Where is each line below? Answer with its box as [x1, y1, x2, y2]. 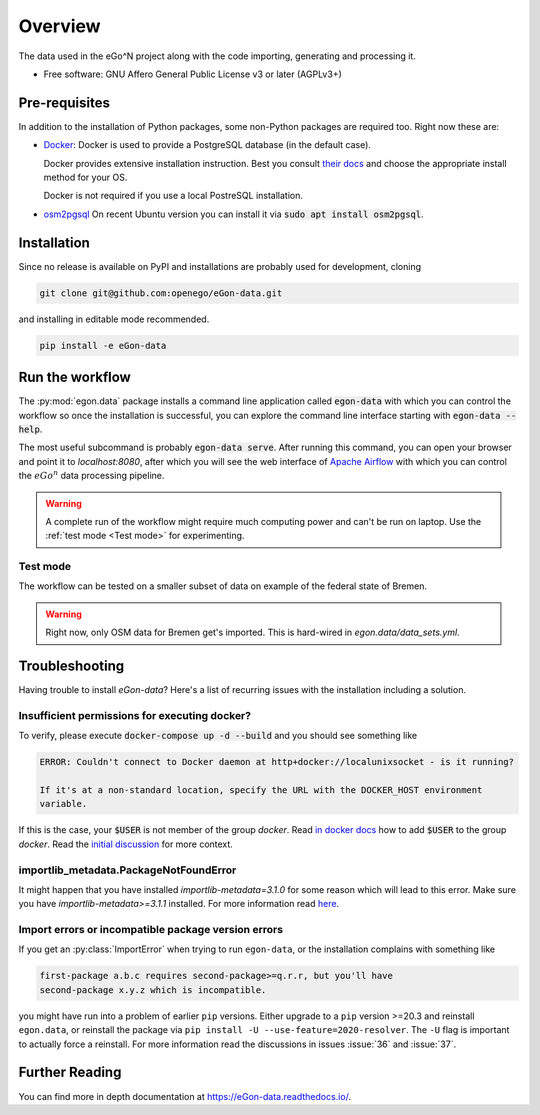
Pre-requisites [18, 94, 110, 111]
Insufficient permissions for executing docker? [18, 708, 252, 722]
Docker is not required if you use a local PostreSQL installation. [43, 190, 304, 202]
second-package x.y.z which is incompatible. [39, 984, 267, 995]
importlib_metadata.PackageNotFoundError [18, 863, 237, 877]
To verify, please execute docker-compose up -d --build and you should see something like [18, 730, 418, 742]
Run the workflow [18, 369, 132, 386]
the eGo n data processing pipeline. [18, 468, 165, 482]
